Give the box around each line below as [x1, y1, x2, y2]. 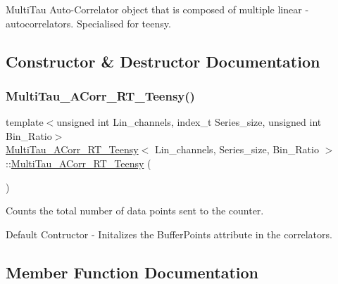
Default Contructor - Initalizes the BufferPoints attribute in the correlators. [6, 226, 332, 241]
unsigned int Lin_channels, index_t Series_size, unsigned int [56, 115, 322, 129]
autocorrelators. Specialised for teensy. [6, 15, 171, 30]
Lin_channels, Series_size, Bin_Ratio [154, 142, 319, 157]
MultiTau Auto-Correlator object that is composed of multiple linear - [6, 2, 309, 16]
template [6, 115, 44, 129]
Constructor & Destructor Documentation [6, 50, 320, 72]
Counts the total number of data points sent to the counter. [6, 203, 264, 218]
